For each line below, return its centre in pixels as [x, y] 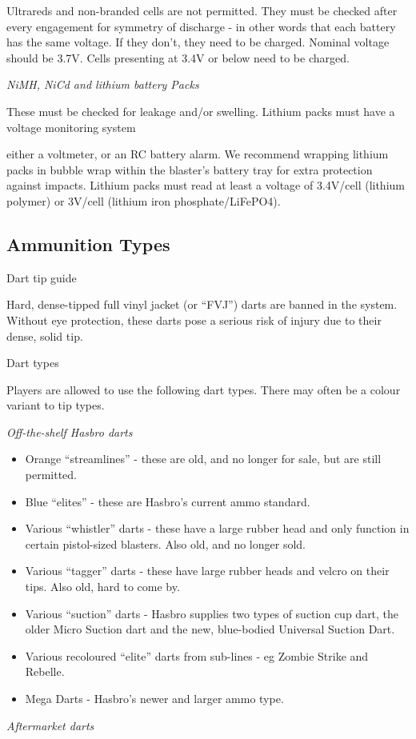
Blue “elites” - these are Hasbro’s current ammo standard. [168, 501]
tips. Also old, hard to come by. [102, 587]
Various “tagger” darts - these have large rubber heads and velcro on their [207, 571]
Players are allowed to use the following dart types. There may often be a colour [204, 389]
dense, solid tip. [45, 336]
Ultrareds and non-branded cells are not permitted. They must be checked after [202, 10]
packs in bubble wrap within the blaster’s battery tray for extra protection [190, 169]
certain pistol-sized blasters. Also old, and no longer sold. [165, 543]
